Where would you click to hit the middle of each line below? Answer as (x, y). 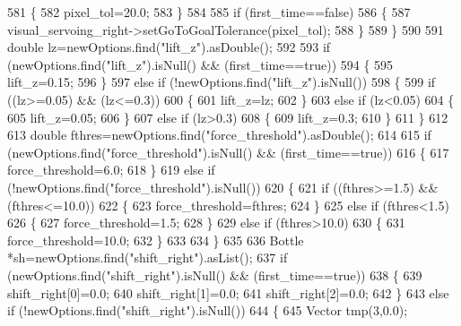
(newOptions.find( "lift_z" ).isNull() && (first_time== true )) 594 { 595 (200, 64)
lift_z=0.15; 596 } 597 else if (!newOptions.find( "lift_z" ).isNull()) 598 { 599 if (222, 82)
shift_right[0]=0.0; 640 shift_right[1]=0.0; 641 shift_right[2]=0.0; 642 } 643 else (228, 292)
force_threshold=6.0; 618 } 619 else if (111, 170)
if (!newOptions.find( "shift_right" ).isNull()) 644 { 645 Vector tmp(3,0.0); (208, 310)
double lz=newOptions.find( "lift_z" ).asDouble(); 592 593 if (169, 47)
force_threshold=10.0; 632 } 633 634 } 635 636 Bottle (156, 240)
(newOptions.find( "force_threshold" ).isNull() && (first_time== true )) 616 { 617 (228, 152)
